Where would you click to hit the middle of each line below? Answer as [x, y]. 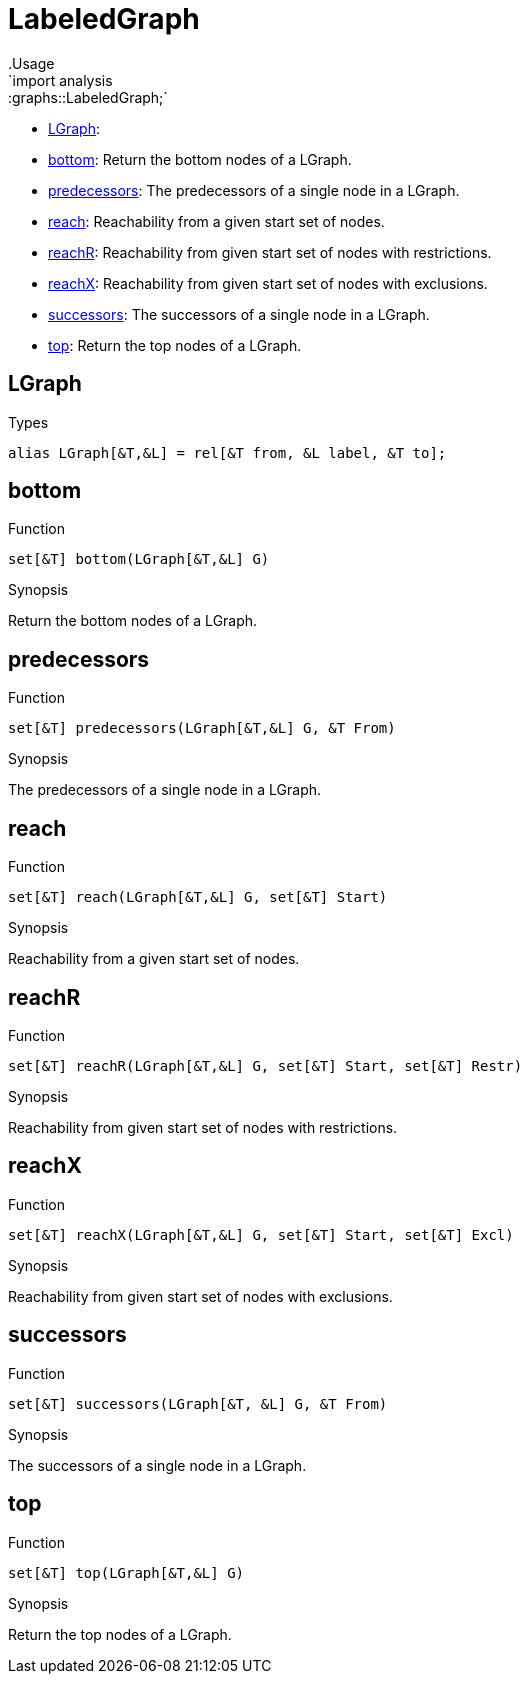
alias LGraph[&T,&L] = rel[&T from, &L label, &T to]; [227, 452]
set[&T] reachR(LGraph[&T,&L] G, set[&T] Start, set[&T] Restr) [265, 1065]
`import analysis [60, 80]
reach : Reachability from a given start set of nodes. [216, 221]
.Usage [31, 63]
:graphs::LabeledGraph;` [88, 97]
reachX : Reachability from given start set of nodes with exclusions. [268, 283]
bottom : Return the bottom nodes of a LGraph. [200, 159]
